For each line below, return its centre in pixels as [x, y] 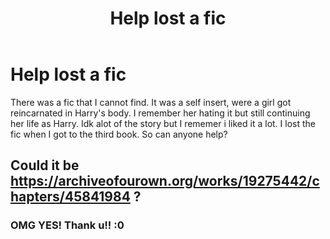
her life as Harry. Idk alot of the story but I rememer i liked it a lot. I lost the [163, 123]
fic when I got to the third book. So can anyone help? [119, 134]
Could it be [45, 165]
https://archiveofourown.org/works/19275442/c [165, 181]
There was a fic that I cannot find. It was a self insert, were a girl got [151, 102]
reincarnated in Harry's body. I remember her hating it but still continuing [160, 113]
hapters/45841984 [70, 197]
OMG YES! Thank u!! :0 [67, 225]
